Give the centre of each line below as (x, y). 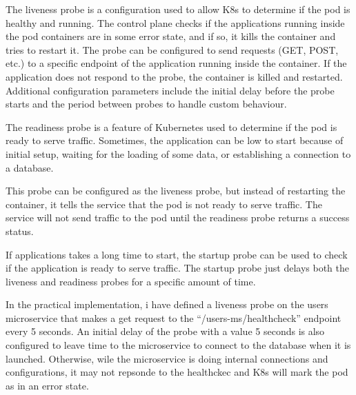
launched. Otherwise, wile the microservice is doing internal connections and (167, 358)
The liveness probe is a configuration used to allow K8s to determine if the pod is (178, 9)
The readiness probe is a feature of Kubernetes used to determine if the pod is (171, 126)
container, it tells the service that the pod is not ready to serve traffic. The (164, 204)
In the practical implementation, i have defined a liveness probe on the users (167, 304)
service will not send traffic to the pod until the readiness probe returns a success (178, 217)
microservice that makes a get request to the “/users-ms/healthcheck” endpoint (174, 317)
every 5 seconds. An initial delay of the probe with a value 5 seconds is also (165, 331)
